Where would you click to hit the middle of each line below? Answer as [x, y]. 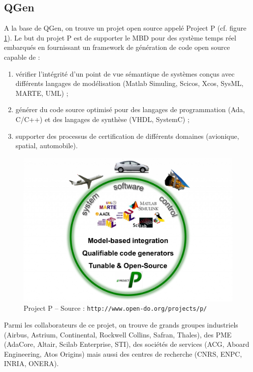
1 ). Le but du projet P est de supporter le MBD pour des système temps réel [120, 37]
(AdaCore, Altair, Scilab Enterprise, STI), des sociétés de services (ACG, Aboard [127, 344]
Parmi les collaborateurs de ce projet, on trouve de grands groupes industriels [121, 325]
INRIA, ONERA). [32, 363]
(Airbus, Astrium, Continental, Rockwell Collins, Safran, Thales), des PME [118, 334]
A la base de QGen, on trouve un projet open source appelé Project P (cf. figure [125, 28]
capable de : [22, 57]
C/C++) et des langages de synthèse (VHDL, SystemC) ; [102, 119]
